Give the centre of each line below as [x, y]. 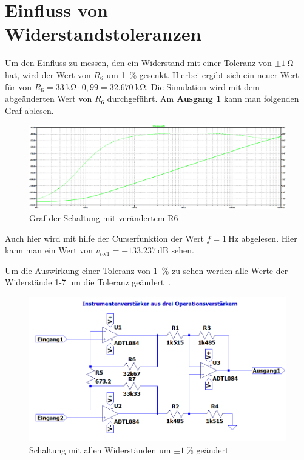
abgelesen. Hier [269, 238]
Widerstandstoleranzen [103, 34]
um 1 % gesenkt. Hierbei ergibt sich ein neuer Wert [203, 74]
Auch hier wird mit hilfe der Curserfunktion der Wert [104, 238]
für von [19, 86]
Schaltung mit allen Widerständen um [100, 449]
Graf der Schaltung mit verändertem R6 [104, 218]
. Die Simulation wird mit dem [203, 86]
